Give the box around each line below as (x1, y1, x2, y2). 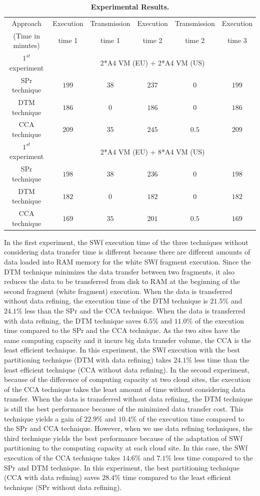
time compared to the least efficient (122, 472, 231, 482)
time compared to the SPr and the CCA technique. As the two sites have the (4, 325, 240, 335)
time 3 (227, 35, 247, 45)
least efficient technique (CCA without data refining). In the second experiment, (4, 364, 249, 374)
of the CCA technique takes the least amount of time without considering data (4, 383, 245, 394)
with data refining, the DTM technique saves (4, 315, 141, 325)
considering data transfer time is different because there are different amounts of (4, 246, 250, 257)
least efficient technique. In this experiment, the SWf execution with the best (4, 344, 240, 355)
